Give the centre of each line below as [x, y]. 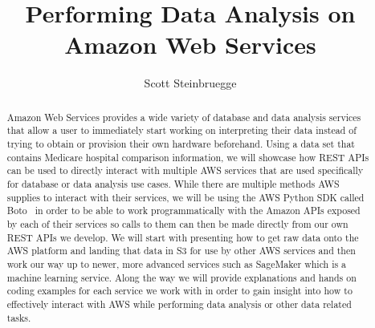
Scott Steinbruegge [190, 83]
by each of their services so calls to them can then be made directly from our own [177, 223]
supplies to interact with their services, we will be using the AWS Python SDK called [185, 197]
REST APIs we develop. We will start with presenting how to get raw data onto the [183, 237]
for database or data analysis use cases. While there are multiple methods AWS [173, 183]
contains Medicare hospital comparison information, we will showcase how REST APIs [188, 157]
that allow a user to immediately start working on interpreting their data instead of [181, 130]
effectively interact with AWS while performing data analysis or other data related [179, 304]
